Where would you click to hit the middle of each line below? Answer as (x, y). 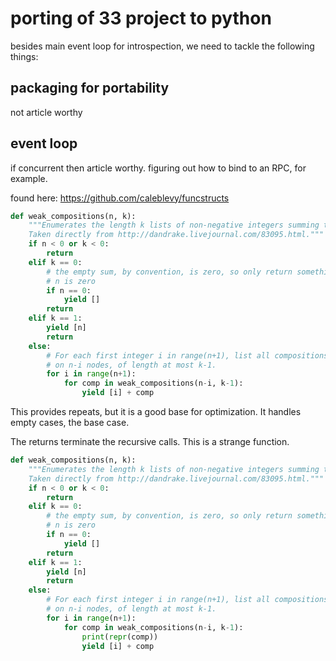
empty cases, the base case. (70, 423)
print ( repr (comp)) (120, 637)
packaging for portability (90, 88)
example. (29, 178)
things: (24, 56)
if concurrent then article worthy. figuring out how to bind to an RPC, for (158, 168)
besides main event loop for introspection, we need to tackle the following (162, 46)
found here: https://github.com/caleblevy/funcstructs (120, 198)
